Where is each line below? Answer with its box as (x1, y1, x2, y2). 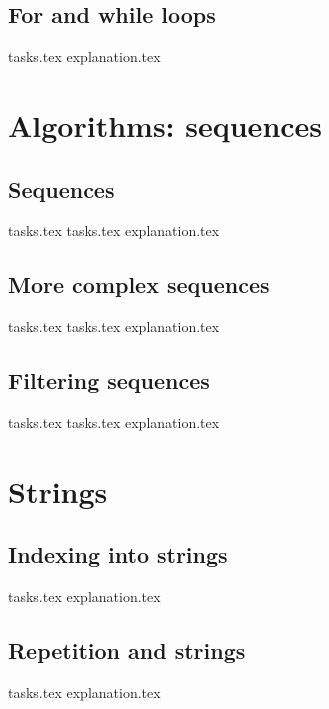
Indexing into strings (8, 539, 228, 570)
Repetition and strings (8, 635, 246, 666)
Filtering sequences (8, 365, 210, 396)
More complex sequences (8, 269, 270, 300)
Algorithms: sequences (8, 104, 323, 145)
